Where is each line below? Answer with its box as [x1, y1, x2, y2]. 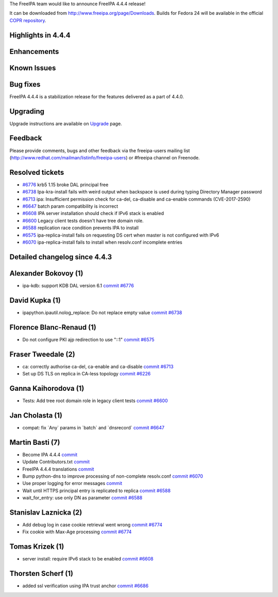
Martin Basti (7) [9, 438, 60, 447]
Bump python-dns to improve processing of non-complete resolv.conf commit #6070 [22, 473, 203, 479]
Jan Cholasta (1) [9, 411, 63, 420]
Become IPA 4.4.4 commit [22, 451, 78, 458]
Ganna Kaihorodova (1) [9, 384, 84, 393]
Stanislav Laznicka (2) [9, 508, 82, 517]
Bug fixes [9, 80, 41, 88]
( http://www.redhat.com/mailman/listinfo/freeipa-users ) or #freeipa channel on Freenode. [9, 154, 200, 160]
